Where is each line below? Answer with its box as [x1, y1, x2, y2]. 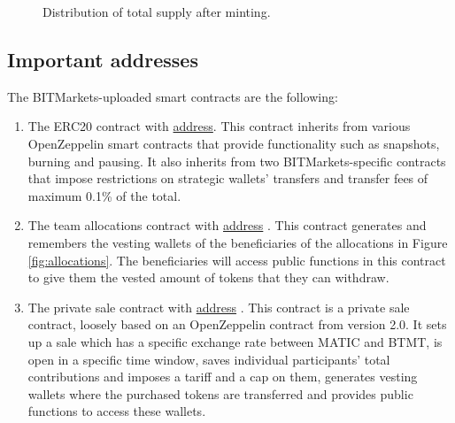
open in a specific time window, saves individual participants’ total [27, 350, 390, 368]
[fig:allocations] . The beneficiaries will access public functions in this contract [27, 250, 446, 269]
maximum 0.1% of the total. [27, 186, 181, 204]
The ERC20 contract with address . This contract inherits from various [27, 117, 411, 135]
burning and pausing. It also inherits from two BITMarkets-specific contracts [27, 151, 446, 170]
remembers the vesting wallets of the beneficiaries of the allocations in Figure [27, 233, 448, 251]
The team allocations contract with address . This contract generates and [27, 216, 427, 235]
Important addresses [7, 45, 198, 73]
